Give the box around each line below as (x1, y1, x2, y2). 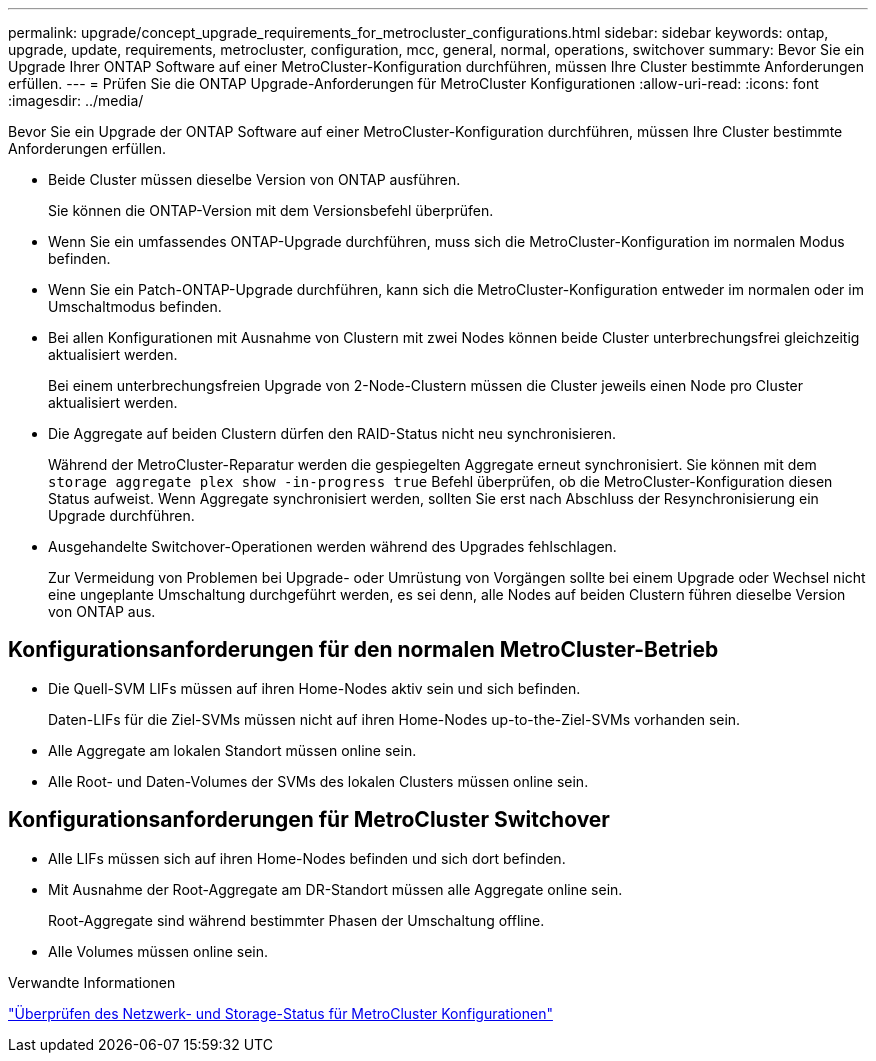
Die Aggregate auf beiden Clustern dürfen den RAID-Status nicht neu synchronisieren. (48, 425, 617, 442)
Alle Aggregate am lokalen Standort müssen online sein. (48, 741, 417, 759)
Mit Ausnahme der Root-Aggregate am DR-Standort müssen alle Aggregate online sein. (48, 880, 623, 898)
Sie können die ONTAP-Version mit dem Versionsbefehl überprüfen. (48, 202, 494, 219)
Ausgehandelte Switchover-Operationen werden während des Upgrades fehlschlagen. (48, 538, 617, 555)
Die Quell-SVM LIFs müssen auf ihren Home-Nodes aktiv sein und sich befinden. (48, 679, 581, 697)
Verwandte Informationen (8, 973, 176, 991)
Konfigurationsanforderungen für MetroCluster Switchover (8, 807, 610, 833)
